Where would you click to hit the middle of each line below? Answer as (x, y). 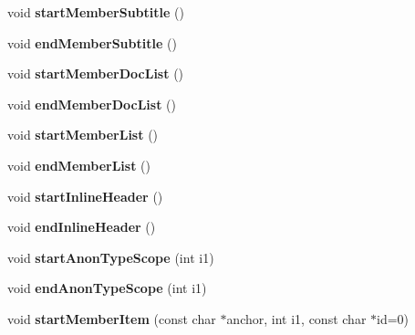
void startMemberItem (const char (112, 318)
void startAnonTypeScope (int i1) (111, 257)
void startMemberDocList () (96, 73)
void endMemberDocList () (92, 104)
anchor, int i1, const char (296, 318)
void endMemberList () (79, 165)
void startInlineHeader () (85, 196)
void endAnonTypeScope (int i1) (107, 288)
